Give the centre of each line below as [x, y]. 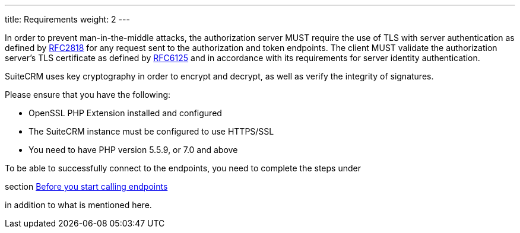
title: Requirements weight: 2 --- [67, 19]
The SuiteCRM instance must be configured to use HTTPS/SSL [151, 131]
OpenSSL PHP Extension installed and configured [125, 113]
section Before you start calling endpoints [86, 186]
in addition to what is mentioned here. [78, 205]
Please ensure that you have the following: [88, 95]
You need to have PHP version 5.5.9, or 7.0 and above [133, 150]
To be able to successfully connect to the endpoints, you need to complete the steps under [183, 168]
